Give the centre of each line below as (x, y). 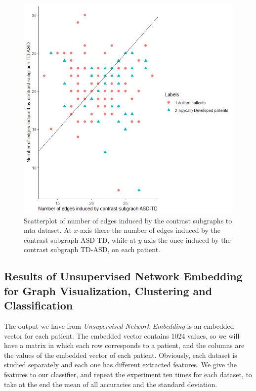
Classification (39, 305)
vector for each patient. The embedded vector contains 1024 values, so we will (122, 335)
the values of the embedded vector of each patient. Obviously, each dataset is (121, 355)
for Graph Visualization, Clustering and (108, 290)
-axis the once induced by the (186, 239)
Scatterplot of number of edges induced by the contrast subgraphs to (128, 220)
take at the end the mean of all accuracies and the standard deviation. (111, 384)
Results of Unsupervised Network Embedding (123, 276)
